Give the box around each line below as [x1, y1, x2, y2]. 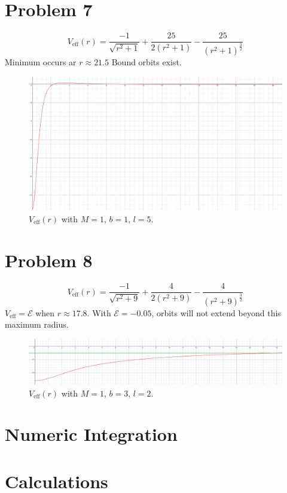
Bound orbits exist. [111, 56, 182, 68]
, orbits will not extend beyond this [151, 306, 281, 319]
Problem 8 [5, 247, 93, 272]
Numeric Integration [5, 422, 178, 446]
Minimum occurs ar [5, 56, 77, 68]
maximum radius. [5, 318, 69, 331]
